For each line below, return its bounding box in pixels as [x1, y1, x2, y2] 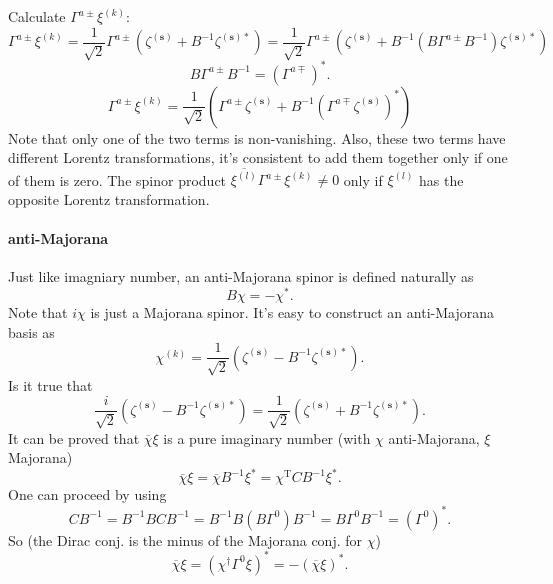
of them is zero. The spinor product [8, 169, 227, 190]
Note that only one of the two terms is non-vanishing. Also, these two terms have [8, 127, 506, 148]
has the [419, 169, 464, 190]
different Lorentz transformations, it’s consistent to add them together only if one [8, 147, 508, 168]
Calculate [8, 6, 66, 26]
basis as [8, 321, 55, 342]
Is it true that [8, 374, 93, 395]
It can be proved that [8, 427, 140, 448]
